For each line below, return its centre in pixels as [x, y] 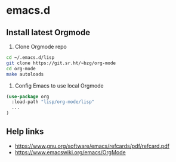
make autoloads [25, 74]
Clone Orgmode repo [41, 46]
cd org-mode [21, 68]
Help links [25, 132]
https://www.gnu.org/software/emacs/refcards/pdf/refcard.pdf [92, 146]
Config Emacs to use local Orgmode [59, 85]
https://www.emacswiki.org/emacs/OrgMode [70, 152]
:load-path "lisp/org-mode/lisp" [53, 102]
